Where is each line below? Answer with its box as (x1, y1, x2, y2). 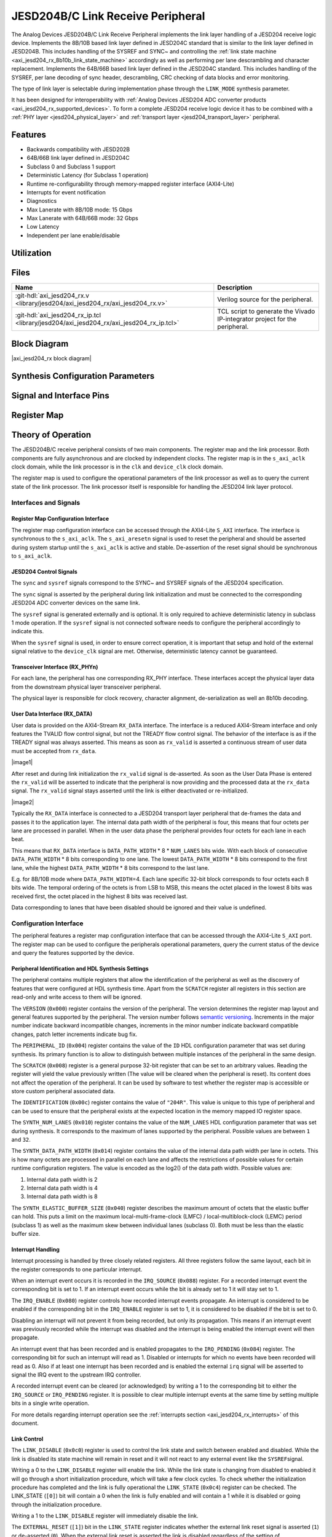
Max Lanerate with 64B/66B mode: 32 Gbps (26, 215, 138, 222)
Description (217, 283, 253, 291)
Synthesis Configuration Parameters (11, 371, 155, 381)
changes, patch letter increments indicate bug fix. (11, 1030, 138, 1038)
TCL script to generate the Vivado (217, 307, 315, 315)
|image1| (11, 759, 33, 766)
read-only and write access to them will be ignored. (11, 994, 143, 1001)
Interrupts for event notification (26, 188, 106, 196)
